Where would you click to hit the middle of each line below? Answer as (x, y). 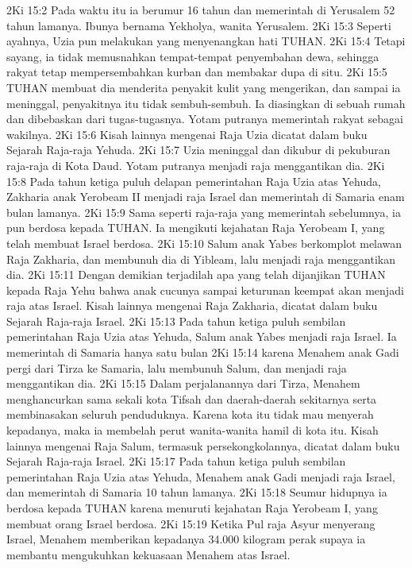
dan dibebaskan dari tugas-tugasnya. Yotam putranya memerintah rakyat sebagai (205, 119)
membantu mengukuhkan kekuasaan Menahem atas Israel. (148, 554)
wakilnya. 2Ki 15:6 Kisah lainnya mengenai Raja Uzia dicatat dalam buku (187, 134)
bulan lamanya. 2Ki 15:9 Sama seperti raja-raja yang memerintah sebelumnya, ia (204, 212)
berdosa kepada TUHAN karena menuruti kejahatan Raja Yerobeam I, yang (192, 508)
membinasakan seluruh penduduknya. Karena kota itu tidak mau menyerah (190, 414)
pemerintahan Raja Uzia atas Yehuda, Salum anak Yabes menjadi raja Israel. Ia (202, 336)
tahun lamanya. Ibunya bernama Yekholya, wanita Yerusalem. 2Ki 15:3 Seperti (199, 25)
